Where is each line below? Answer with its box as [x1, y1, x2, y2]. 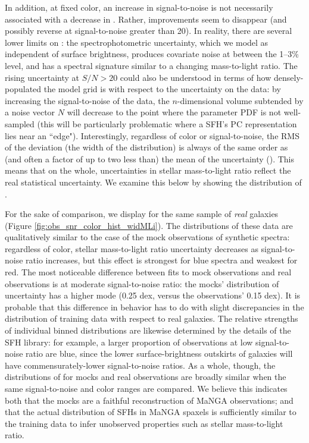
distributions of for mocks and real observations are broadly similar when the [5, 370, 286, 383]
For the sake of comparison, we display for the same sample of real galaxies [5, 208, 279, 220]
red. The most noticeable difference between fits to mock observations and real [5, 266, 292, 278]
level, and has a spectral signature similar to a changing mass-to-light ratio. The [5, 59, 298, 71]
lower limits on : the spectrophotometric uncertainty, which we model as [5, 36, 269, 48]
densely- [273, 71, 304, 83]
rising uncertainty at [5, 71, 80, 83]
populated [5, 83, 42, 95]
